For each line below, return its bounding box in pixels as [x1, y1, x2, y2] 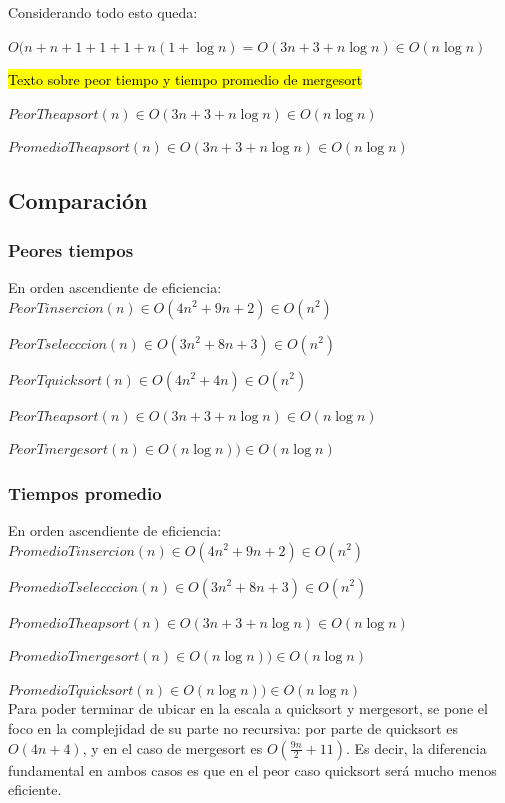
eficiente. [8, 779, 62, 800]
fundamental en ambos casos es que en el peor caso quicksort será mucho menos [8, 759, 497, 780]
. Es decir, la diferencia [345, 737, 487, 758]
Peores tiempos [8, 237, 134, 262]
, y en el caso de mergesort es [82, 737, 263, 758]
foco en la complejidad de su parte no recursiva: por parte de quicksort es [8, 717, 459, 738]
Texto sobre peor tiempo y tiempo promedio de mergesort [8, 69, 363, 90]
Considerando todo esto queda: [8, 2, 198, 22]
